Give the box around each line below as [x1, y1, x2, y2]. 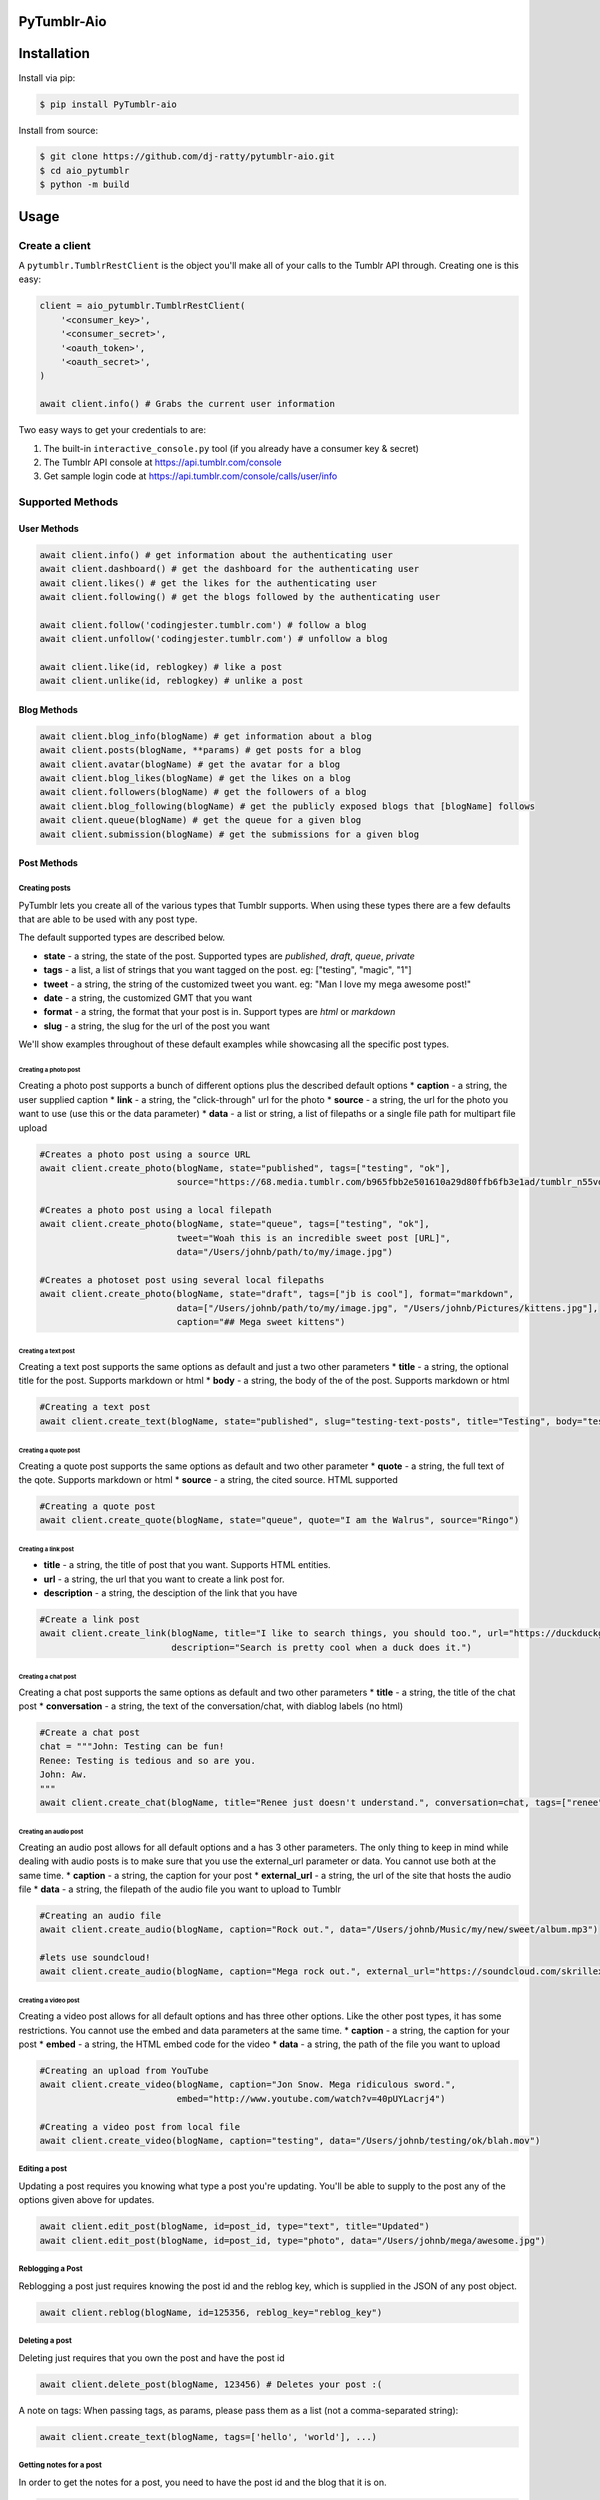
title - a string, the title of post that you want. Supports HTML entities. [43, 1559, 331, 1571]
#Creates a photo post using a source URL [39, 1148, 251, 1160]
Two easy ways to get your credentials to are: [18, 424, 207, 436]
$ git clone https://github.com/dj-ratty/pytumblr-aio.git [39, 151, 335, 162]
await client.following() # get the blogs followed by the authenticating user [39, 591, 441, 602]
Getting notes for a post [18, 2460, 102, 2470]
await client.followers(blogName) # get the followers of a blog [39, 786, 367, 798]
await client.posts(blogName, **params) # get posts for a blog [39, 745, 362, 756]
